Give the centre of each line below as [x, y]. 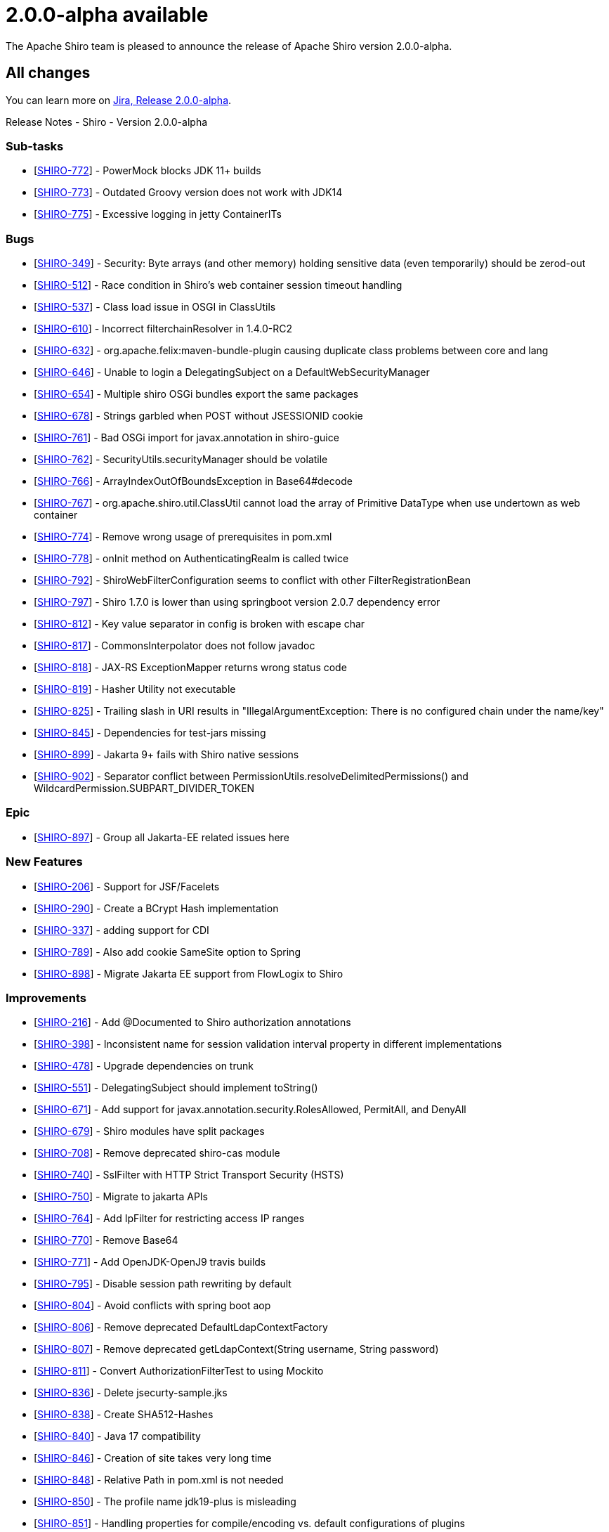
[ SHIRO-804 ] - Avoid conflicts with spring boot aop [152, 1306]
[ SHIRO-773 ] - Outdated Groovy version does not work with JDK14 [188, 193]
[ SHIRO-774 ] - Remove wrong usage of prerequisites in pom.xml [183, 537]
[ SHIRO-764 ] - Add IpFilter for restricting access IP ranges [169, 1219]
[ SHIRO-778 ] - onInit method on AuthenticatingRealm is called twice [191, 559]
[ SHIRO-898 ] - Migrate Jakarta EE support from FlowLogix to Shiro [189, 973]
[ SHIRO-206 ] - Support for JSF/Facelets [127, 886]
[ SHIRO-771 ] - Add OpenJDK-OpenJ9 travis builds [150, 1262]
